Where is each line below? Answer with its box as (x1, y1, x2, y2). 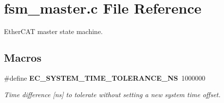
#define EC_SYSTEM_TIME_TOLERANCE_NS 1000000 (4, 72, 205, 83)
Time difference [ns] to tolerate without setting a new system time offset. (4, 89, 221, 99)
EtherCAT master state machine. (4, 26, 103, 36)
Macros (4, 50, 41, 65)
